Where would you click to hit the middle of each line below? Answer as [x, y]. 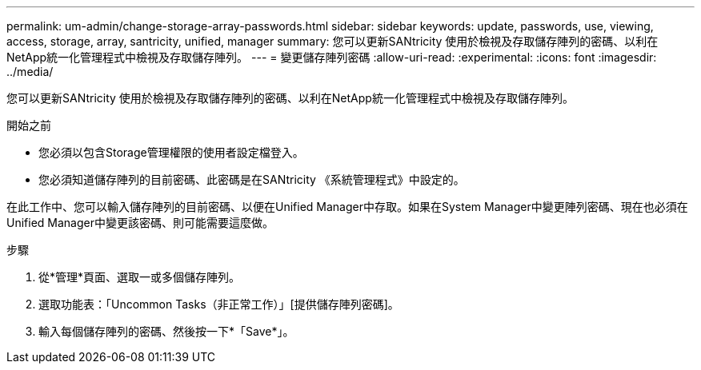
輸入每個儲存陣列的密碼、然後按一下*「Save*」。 [166, 331]
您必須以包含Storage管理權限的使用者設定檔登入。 [171, 152]
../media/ [30, 72]
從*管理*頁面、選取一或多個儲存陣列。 [140, 277]
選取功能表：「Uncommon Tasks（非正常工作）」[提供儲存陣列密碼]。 [219, 304]
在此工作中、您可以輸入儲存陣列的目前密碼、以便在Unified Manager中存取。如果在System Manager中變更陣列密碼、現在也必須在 [347, 207]
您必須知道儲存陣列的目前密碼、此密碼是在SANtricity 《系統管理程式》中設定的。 [252, 179]
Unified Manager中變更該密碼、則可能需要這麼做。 [140, 223]
